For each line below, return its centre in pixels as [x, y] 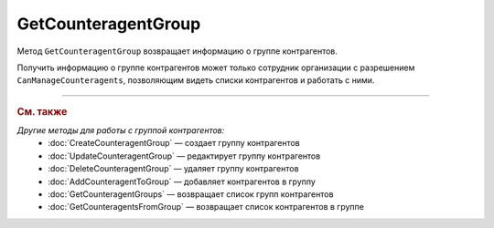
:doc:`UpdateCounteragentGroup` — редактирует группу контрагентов [184, 156]
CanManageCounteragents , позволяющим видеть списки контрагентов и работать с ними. [196, 80]
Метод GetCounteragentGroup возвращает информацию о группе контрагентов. [177, 51]
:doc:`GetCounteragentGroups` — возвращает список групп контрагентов [191, 194]
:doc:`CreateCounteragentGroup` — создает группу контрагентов [174, 143]
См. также [42, 111]
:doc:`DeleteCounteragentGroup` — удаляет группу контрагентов [173, 169]
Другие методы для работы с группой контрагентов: [121, 130]
